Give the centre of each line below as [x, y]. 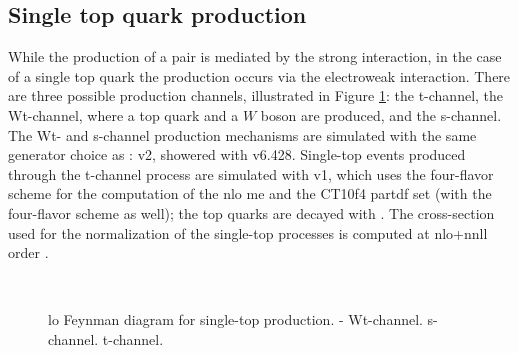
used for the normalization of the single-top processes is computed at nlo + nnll [248, 232]
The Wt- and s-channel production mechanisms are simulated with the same [242, 134]
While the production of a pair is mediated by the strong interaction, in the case [255, 56]
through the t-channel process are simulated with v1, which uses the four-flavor [251, 173]
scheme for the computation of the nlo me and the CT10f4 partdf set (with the [250, 193]
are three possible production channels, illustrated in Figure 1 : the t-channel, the [256, 95]
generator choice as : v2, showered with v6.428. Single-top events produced [237, 154]
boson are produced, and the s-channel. [381, 114]
